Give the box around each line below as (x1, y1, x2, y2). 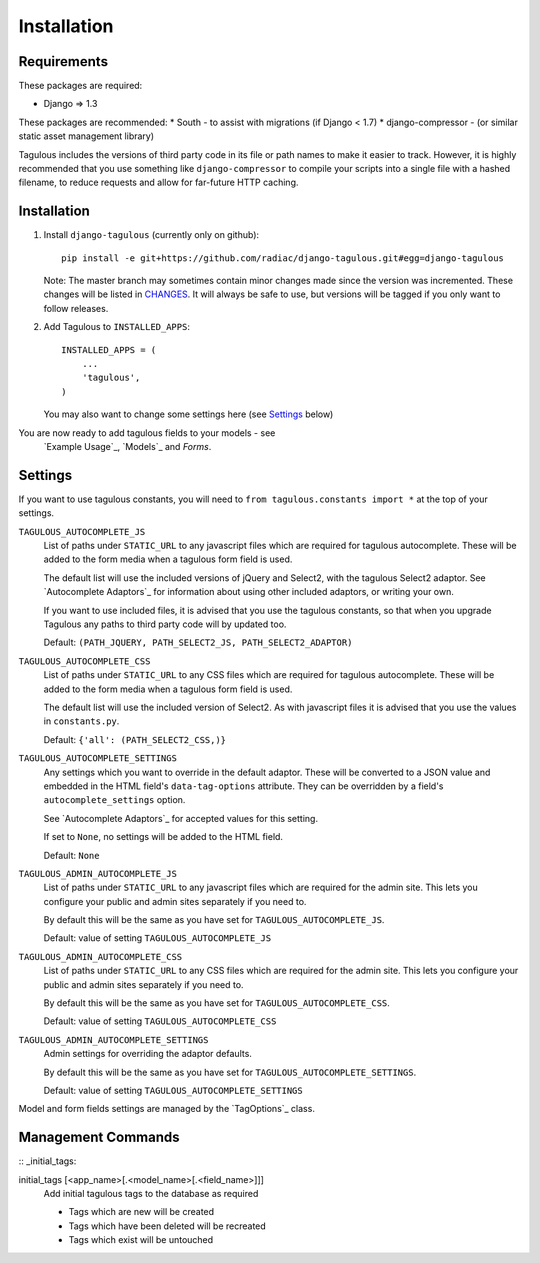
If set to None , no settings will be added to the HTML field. (43, 831, 284, 843)
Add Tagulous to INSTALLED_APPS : (43, 321, 190, 333)
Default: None (43, 849, 100, 861)
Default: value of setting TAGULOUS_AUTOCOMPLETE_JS (43, 932, 272, 944)
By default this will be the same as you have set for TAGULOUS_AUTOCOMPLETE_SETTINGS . (43, 1066, 417, 1078)
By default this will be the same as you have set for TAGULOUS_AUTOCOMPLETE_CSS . (43, 997, 390, 1009)
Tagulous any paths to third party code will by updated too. (43, 618, 287, 630)
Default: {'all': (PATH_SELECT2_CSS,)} (43, 733, 227, 745)
